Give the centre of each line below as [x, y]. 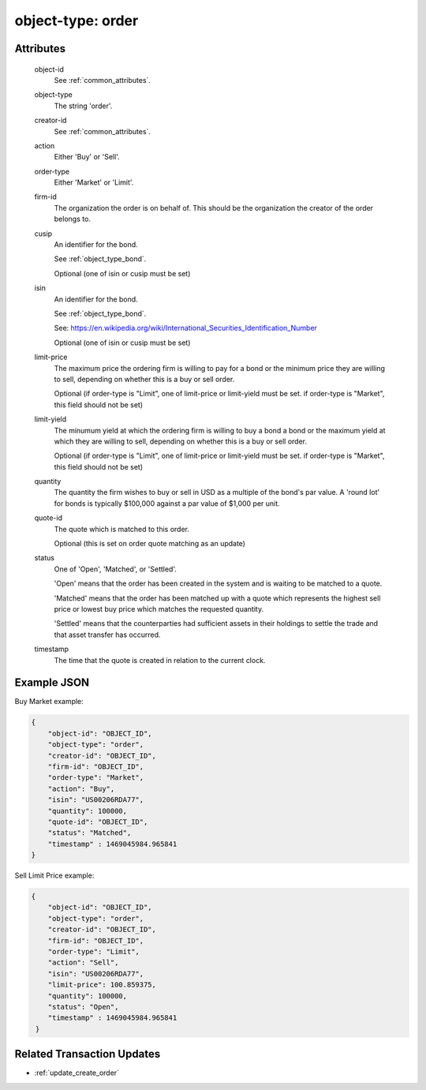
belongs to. [72, 219]
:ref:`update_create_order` [77, 1073]
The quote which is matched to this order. [121, 529]
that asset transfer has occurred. [107, 635]
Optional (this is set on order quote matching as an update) [150, 544]
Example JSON [52, 683]
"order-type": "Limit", [93, 952]
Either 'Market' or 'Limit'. [94, 182]
